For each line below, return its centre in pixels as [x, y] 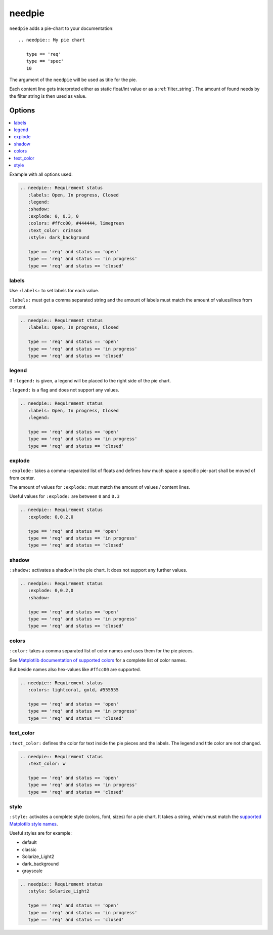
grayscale [32, 871]
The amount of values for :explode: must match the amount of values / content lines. [100, 487]
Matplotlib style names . [34, 824]
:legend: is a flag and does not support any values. [64, 390]
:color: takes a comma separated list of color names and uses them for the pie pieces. [102, 651]
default [30, 842]
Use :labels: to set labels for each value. [54, 291]
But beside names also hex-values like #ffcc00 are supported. [75, 669]
